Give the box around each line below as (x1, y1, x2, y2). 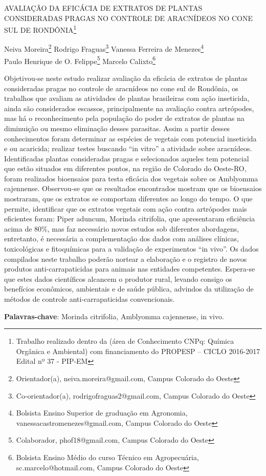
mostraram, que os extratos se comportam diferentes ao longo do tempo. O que (4, 193, 253, 204)
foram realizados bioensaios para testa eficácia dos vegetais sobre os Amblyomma (4, 173, 258, 183)
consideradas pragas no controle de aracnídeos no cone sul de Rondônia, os (4, 82, 238, 93)
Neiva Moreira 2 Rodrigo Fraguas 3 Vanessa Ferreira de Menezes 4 (4, 42, 204, 54)
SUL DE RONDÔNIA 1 (4, 23, 77, 35)
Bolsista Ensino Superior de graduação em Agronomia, (16, 407, 188, 418)
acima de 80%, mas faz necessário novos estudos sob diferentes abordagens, (4, 223, 239, 234)
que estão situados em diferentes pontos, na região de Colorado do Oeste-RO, (4, 163, 247, 174)
